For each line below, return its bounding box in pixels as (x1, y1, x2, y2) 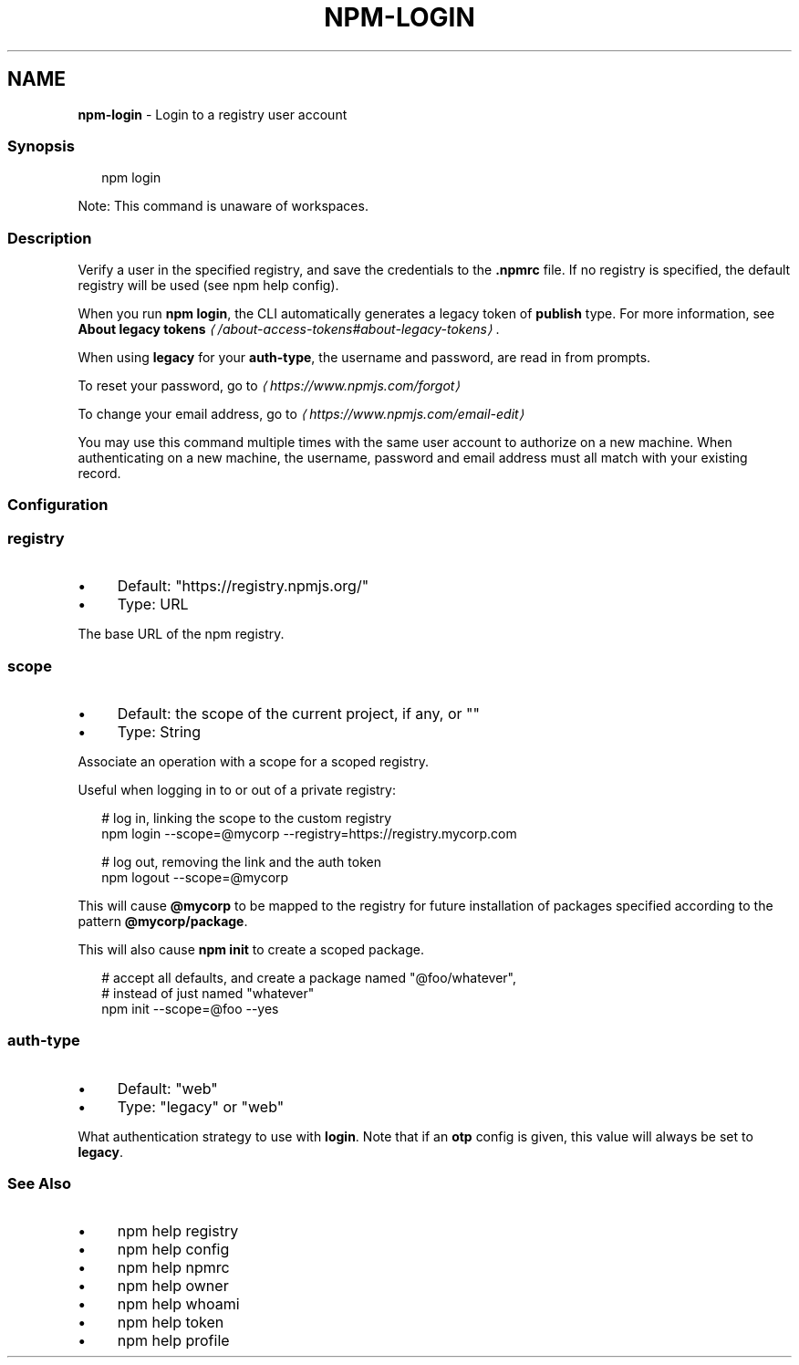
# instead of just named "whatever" (101, 985, 315, 1001)
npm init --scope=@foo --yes (101, 1000, 279, 1016)
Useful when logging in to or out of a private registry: (78, 781, 396, 797)
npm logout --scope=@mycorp (101, 869, 289, 885)
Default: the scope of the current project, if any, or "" (117, 703, 480, 723)
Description (7, 228, 92, 247)
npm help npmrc (117, 1258, 230, 1277)
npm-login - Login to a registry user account (78, 106, 348, 122)
